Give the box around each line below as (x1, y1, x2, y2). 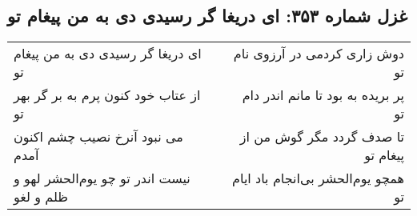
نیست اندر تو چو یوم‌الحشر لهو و (14, 169, 190, 188)
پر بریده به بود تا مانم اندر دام (242, 86, 404, 105)
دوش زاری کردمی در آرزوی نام (233, 44, 404, 63)
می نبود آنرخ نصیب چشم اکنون (14, 127, 183, 146)
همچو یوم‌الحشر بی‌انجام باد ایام (232, 169, 404, 188)
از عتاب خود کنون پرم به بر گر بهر (14, 86, 201, 105)
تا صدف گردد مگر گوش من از (239, 127, 404, 146)
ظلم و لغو (14, 187, 68, 206)
